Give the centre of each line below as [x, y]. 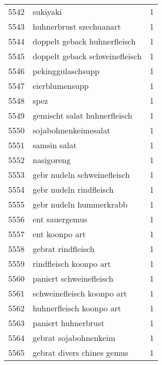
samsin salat [55, 145]
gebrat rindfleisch [64, 249]
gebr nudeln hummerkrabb [80, 204]
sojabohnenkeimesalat [72, 130]
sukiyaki [48, 12]
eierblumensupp [61, 86]
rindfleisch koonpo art [72, 264]
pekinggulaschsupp [66, 71]
